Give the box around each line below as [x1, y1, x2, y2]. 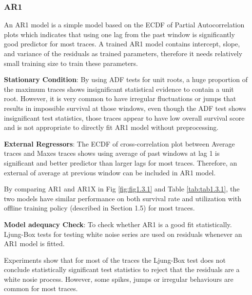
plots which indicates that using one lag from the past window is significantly [4, 29, 235, 39]
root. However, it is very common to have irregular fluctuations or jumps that [4, 93, 236, 104]
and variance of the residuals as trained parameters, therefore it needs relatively [4, 48, 243, 58]
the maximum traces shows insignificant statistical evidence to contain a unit [4, 84, 234, 94]
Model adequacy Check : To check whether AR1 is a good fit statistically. [4, 219, 232, 229]
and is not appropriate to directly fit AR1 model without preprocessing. [4, 122, 219, 132]
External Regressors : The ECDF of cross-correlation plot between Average [4, 138, 235, 148]
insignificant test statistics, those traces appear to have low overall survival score [4, 112, 245, 123]
